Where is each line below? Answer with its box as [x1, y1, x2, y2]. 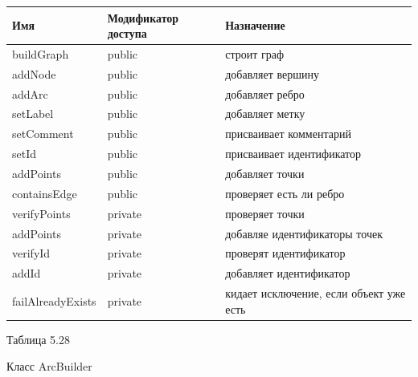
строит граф [225, 45, 285, 62]
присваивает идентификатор [225, 145, 362, 162]
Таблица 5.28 [6, 330, 70, 347]
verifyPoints [12, 205, 71, 221]
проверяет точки [225, 205, 305, 221]
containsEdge [12, 184, 77, 201]
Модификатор [107, 9, 179, 26]
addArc [12, 85, 48, 102]
